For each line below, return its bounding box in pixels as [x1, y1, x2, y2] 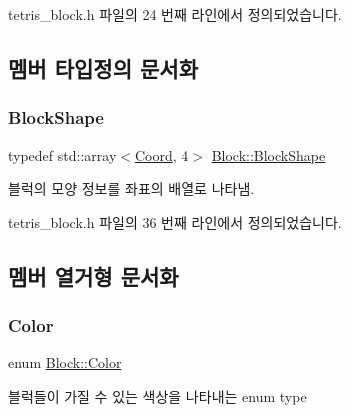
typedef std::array [8, 144, 117, 165]
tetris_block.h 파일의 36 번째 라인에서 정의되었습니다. [8, 211, 342, 232]
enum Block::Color [8, 352, 122, 373]
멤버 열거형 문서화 [8, 260, 179, 291]
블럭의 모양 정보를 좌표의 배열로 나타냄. [8, 178, 255, 199]
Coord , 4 [134, 144, 189, 165]
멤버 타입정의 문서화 [8, 52, 198, 83]
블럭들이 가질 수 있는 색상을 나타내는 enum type [8, 385, 307, 406]
